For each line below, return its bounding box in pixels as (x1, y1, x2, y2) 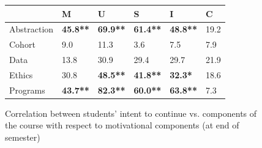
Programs (9, 83, 45, 96)
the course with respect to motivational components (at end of (5, 119, 239, 131)
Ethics (9, 68, 33, 81)
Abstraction (9, 23, 54, 35)
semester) (5, 131, 40, 143)
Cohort (9, 38, 36, 51)
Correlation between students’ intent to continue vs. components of (5, 106, 257, 119)
